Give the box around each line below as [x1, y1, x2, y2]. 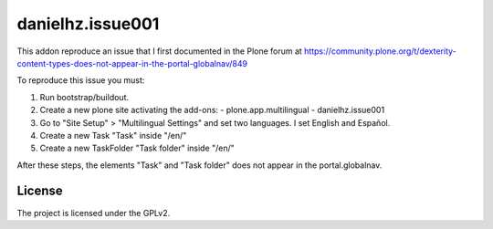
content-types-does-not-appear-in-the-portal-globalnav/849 [16, 57, 248, 68]
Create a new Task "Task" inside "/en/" [39, 130, 187, 141]
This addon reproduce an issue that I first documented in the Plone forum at [16, 46, 303, 57]
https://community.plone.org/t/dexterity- [304, 46, 456, 57]
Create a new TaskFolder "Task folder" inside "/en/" [39, 142, 235, 154]
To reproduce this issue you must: [16, 75, 145, 86]
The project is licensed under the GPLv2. [16, 207, 171, 218]
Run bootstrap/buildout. [39, 91, 130, 102]
